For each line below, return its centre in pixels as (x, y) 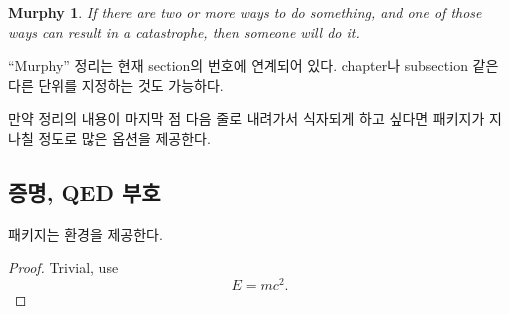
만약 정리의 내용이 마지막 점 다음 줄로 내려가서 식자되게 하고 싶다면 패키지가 (246, 118)
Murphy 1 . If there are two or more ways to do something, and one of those (245, 12)
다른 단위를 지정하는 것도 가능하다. (116, 84)
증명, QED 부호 (84, 191)
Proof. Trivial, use (63, 267)
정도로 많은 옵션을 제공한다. (124, 137)
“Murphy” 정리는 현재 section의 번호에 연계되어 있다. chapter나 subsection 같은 (253, 65)
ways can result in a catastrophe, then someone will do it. (184, 31)
